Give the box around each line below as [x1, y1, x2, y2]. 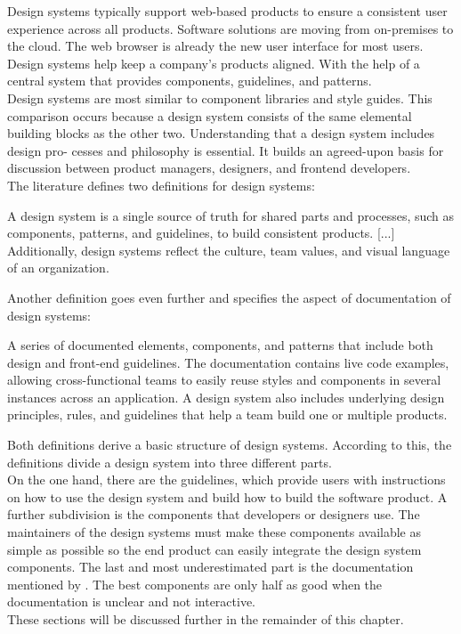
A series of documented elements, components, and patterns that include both [7, 336, 433, 354]
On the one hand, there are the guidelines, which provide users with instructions [7, 470, 446, 489]
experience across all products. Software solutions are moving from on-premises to [7, 19, 454, 37]
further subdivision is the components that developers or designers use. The [7, 505, 420, 524]
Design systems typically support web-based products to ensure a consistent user [7, 2, 448, 20]
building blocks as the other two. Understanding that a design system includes [7, 124, 435, 142]
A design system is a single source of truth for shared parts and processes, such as [7, 206, 455, 224]
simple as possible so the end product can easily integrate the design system [7, 540, 422, 558]
